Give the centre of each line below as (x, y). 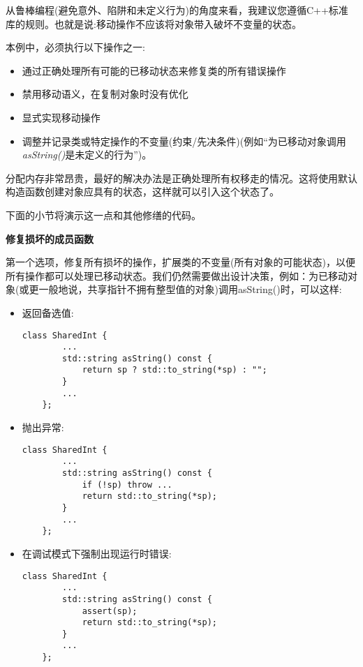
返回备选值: (48, 312)
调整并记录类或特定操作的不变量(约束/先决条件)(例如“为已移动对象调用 (184, 141)
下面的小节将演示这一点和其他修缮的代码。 (103, 215)
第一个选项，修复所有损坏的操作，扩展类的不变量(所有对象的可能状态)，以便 (180, 262)
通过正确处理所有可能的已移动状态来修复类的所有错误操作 (154, 70)
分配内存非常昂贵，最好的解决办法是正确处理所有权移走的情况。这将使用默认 (181, 178)
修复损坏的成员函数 (50, 238)
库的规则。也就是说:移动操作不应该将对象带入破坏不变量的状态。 (154, 23)
